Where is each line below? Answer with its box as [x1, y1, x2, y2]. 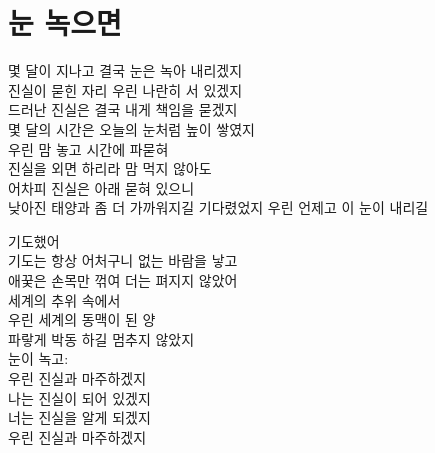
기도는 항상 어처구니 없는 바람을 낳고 [8, 250, 238, 271]
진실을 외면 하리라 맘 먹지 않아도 [8, 158, 212, 179]
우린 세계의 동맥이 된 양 [8, 309, 156, 330]
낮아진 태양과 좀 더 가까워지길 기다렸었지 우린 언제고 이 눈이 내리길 [8, 197, 429, 218]
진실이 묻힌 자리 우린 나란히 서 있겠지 [8, 79, 243, 100]
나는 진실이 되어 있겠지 [8, 387, 151, 408]
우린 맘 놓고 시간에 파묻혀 [8, 138, 169, 159]
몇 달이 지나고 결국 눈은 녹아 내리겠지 [8, 60, 243, 81]
